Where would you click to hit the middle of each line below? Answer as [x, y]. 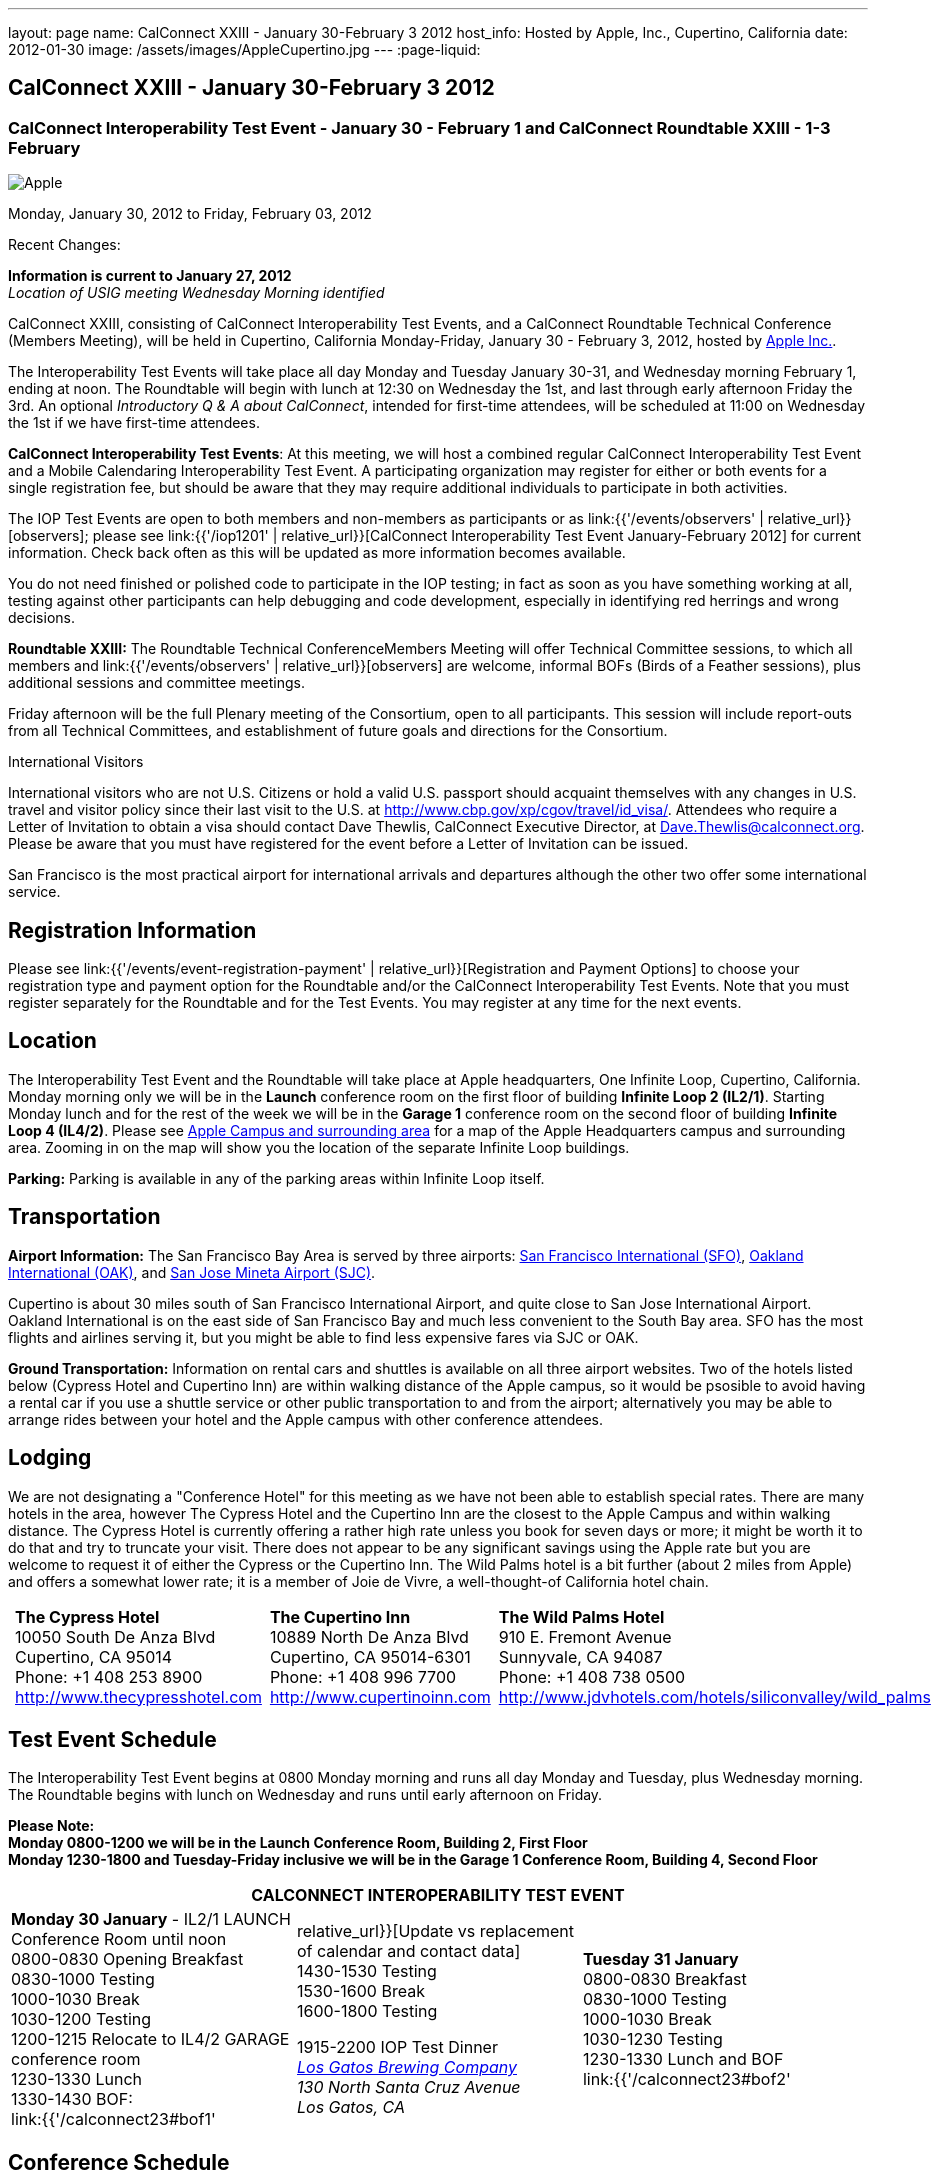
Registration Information [132, 930]
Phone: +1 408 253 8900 [109, 1676]
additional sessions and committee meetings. [157, 683]
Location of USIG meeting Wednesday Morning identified [196, 293]
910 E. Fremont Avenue [585, 1636]
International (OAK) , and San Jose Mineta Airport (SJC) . [192, 1272]
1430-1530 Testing [366, 1971]
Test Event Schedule [112, 1740]
